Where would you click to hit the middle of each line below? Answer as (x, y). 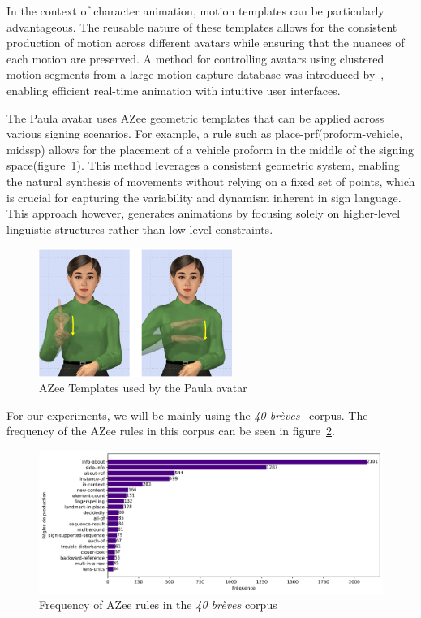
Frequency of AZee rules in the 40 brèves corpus (158, 605)
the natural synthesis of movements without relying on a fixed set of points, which (211, 181)
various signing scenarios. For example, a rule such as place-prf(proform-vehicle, (205, 134)
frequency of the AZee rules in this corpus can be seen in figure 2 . (171, 431)
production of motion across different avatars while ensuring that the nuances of (206, 43)
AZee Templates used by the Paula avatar (143, 388)
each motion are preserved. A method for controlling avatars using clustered (195, 58)
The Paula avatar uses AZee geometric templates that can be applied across (195, 117)
